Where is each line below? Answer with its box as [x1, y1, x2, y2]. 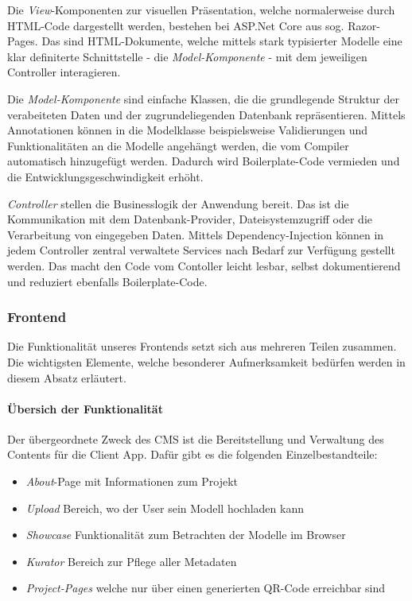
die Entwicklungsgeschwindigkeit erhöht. [7, 168, 204, 184]
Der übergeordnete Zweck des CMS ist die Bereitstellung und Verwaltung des [7, 430, 384, 447]
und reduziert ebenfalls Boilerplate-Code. [7, 273, 208, 289]
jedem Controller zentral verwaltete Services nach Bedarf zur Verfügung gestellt [7, 242, 395, 258]
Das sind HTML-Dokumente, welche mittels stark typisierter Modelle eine [41, 33, 402, 49]
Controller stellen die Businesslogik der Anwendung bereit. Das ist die [7, 195, 349, 211]
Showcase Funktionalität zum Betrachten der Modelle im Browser [25, 526, 346, 543]
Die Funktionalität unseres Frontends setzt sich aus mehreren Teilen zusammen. [7, 338, 397, 355]
